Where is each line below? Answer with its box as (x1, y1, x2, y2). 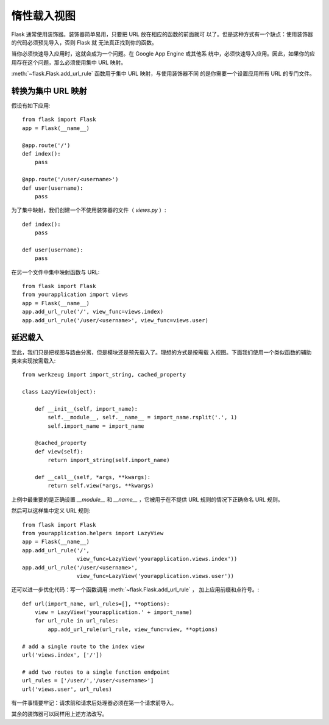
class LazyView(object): (22, 388, 96, 395)
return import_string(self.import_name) (48, 456, 170, 464)
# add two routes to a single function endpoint (22, 668, 170, 676)
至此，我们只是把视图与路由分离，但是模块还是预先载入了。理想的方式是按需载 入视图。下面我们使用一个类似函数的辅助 (11, 348, 312, 356)
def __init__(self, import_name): (34, 405, 138, 412)
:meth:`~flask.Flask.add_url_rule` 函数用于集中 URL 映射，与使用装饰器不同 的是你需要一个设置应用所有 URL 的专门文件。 (11, 70, 315, 78)
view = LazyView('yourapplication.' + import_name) (34, 609, 193, 616)
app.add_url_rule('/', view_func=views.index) (22, 308, 164, 316)
